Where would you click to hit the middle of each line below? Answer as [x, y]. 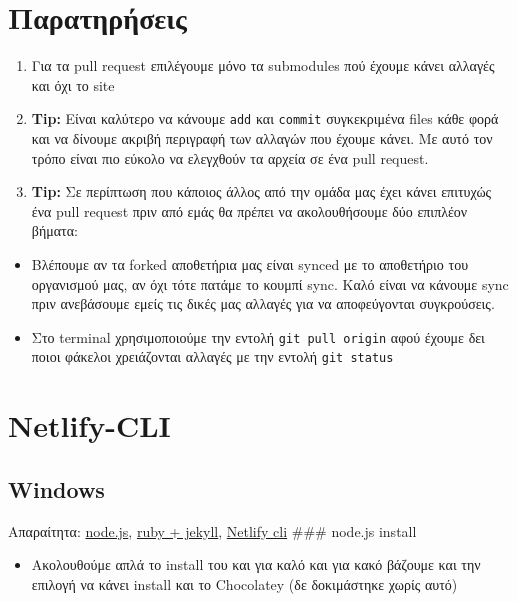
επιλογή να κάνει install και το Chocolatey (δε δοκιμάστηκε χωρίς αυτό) [244, 583]
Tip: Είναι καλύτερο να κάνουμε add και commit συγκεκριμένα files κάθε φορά [265, 118]
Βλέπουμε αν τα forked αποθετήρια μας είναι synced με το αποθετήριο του [250, 263]
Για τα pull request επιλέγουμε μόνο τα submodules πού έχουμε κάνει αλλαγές [263, 65]
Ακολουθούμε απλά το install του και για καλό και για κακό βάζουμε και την [256, 564]
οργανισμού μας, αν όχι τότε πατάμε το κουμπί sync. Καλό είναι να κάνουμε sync [270, 283]
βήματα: [54, 230]
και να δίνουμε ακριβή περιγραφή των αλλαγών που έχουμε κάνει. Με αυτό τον [262, 137]
